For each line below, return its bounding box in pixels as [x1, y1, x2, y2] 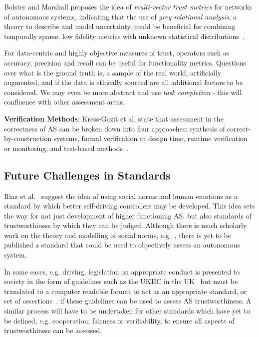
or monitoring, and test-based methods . [4, 142, 128, 153]
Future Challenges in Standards [4, 167, 171, 182]
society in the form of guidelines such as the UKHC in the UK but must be [4, 276, 238, 286]
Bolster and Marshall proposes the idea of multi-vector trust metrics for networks [4, 1, 252, 11]
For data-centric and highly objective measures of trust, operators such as [4, 47, 230, 58]
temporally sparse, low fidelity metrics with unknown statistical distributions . [4, 30, 245, 41]
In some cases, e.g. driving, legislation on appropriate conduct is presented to [4, 266, 240, 276]
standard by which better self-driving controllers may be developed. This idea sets [4, 200, 255, 211]
